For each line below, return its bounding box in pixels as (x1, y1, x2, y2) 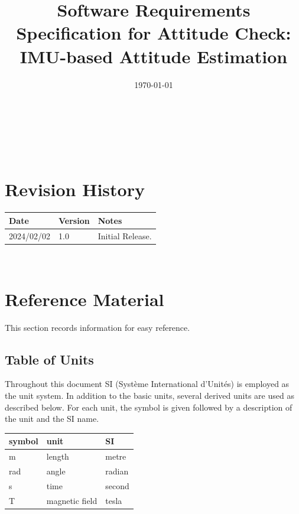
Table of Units (5, 350, 94, 368)
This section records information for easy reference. (5, 321, 190, 333)
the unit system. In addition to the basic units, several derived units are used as (5, 389, 294, 401)
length (46, 450, 69, 463)
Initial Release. (97, 229, 152, 242)
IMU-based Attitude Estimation (19, 44, 288, 68)
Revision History (5, 177, 145, 201)
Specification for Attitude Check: (16, 21, 291, 45)
